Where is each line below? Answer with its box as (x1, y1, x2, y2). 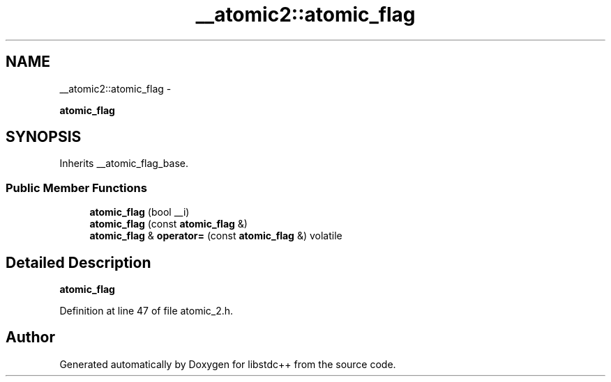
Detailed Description (6, 253, 151, 271)
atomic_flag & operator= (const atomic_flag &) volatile (89, 230, 342, 242)
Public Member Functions (6, 180, 147, 195)
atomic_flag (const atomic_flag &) (89, 218, 248, 230)
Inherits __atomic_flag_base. (59, 157, 188, 170)
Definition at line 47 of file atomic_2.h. (59, 305, 234, 317)
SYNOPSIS (6, 128, 82, 146)
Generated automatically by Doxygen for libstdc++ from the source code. (59, 358, 396, 370)
